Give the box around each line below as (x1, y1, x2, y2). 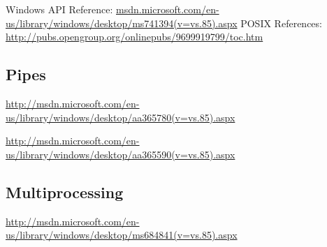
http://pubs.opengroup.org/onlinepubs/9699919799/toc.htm (6, 29, 263, 44)
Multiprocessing (6, 181, 124, 202)
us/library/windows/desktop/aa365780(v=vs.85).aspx (6, 110, 235, 124)
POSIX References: (240, 15, 322, 30)
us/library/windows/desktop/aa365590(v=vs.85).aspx (6, 147, 235, 161)
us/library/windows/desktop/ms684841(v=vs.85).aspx (6, 227, 238, 242)
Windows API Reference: (6, 2, 113, 16)
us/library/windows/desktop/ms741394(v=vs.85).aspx (6, 15, 238, 30)
